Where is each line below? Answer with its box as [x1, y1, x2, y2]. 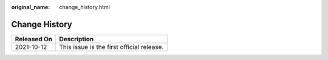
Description [59, 35, 94, 43]
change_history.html [59, 4, 111, 10]
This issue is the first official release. [59, 42, 164, 51]
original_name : [11, 4, 50, 10]
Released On [15, 35, 53, 43]
